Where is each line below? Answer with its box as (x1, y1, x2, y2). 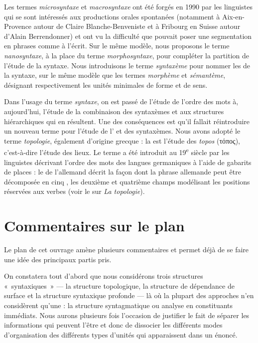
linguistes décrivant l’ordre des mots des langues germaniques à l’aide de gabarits (4, 157, 252, 167)
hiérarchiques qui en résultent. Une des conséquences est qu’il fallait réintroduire (4, 116, 250, 126)
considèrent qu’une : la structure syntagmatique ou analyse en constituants (4, 300, 233, 311)
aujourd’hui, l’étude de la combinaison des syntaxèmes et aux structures (4, 106, 224, 116)
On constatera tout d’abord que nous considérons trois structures (4, 271, 203, 281)
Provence (4, 21, 32, 31)
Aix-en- (222, 11, 245, 21)
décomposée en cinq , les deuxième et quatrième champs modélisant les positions (4, 176, 250, 186)
